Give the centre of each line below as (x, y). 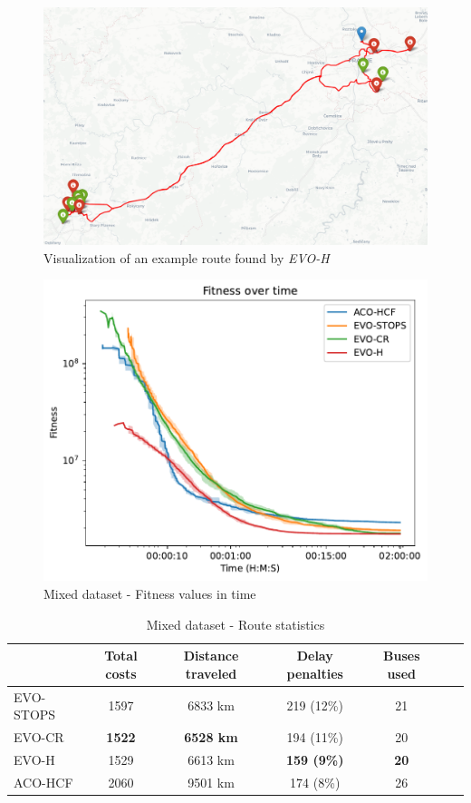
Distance (211, 656)
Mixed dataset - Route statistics (235, 624)
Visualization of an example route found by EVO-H (187, 257)
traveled (211, 673)
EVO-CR (39, 737)
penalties (315, 673)
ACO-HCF (43, 782)
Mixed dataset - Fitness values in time (150, 594)
